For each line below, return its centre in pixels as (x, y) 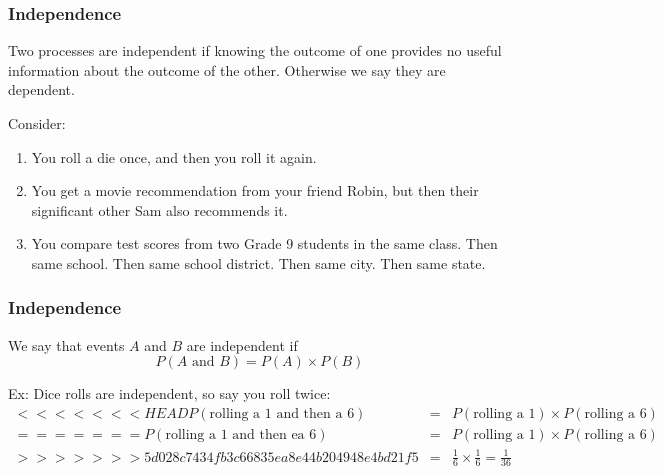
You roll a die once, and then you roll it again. (174, 156)
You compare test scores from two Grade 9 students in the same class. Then (264, 243)
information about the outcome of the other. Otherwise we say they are (227, 69)
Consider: (37, 123)
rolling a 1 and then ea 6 (241, 435)
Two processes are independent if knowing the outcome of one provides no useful (255, 50)
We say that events (66, 344)
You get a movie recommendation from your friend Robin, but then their (255, 190)
